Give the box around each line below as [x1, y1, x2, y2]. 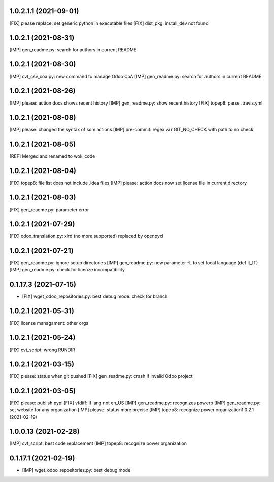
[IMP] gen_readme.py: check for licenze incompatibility [9, 267, 125, 273]
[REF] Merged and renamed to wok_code [9, 153, 95, 159]
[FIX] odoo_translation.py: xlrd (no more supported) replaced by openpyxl [9, 233, 163, 239]
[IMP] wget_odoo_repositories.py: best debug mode [22, 467, 131, 473]
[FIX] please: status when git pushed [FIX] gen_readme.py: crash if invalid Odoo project [9, 373, 193, 379]
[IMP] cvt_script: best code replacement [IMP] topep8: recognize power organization [9, 440, 187, 446]
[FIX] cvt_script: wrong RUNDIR [9, 347, 76, 353]
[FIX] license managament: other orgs [9, 320, 89, 326]
